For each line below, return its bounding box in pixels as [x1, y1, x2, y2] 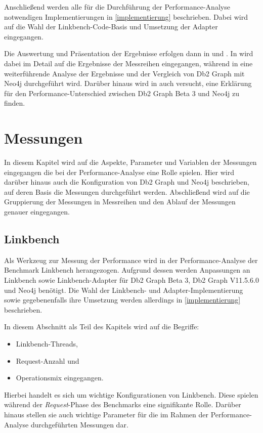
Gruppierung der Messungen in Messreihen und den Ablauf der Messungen [4, 196, 236, 207]
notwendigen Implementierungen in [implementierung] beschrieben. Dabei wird [4, 11, 248, 22]
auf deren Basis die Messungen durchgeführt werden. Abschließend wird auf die [4, 186, 250, 197]
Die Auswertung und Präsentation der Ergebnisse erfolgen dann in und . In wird [4, 48, 253, 59]
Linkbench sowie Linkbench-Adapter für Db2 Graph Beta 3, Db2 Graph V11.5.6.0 [4, 275, 259, 285]
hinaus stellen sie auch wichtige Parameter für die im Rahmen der [4, 409, 209, 419]
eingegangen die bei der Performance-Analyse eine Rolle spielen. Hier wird [4, 166, 234, 177]
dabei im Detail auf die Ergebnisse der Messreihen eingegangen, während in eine [4, 58, 253, 68]
